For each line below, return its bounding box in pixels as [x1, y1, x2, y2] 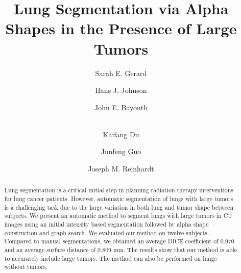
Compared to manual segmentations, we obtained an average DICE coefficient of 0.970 [4, 237, 234, 245]
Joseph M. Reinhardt [88, 163, 154, 174]
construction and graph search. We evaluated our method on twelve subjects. [4, 228, 209, 237]
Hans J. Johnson [95, 85, 147, 95]
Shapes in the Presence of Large [5, 18, 237, 39]
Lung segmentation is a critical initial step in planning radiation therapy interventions [4, 186, 233, 194]
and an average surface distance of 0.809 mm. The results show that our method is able [4, 245, 237, 254]
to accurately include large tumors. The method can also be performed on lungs [4, 254, 217, 262]
